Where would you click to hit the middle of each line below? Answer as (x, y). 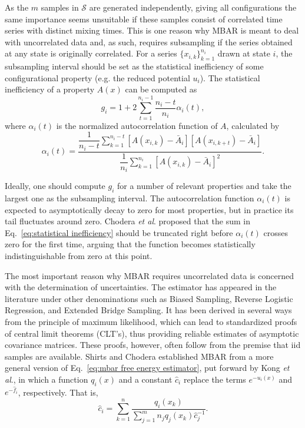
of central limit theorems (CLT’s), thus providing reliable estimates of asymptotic (152, 333)
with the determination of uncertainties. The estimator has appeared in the (141, 287)
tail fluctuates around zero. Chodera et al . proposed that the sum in (127, 221)
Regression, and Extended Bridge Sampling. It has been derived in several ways (148, 310)
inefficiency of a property (50, 89)
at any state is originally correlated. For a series (91, 53)
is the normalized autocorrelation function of (137, 125)
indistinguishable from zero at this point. (79, 255)
